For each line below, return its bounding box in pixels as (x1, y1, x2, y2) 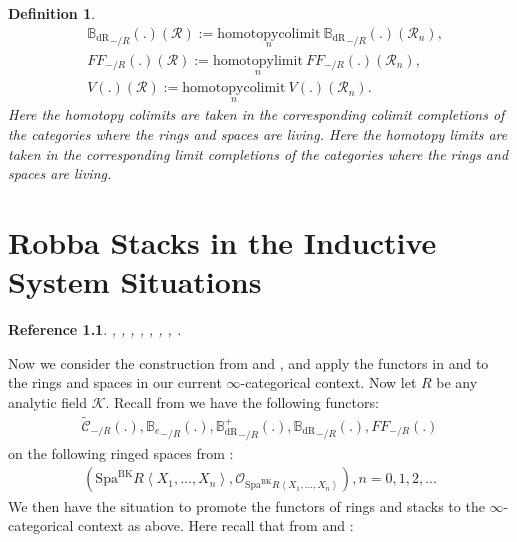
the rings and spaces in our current (8, 372, 222, 393)
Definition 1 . (8, 3, 96, 23)
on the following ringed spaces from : (8, 442, 234, 463)
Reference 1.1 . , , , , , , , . (8, 319, 182, 340)
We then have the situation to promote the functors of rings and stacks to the (8, 495, 485, 516)
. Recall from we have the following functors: (105, 391, 379, 412)
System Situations (8, 261, 262, 302)
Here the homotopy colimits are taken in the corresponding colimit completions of (8, 104, 505, 125)
